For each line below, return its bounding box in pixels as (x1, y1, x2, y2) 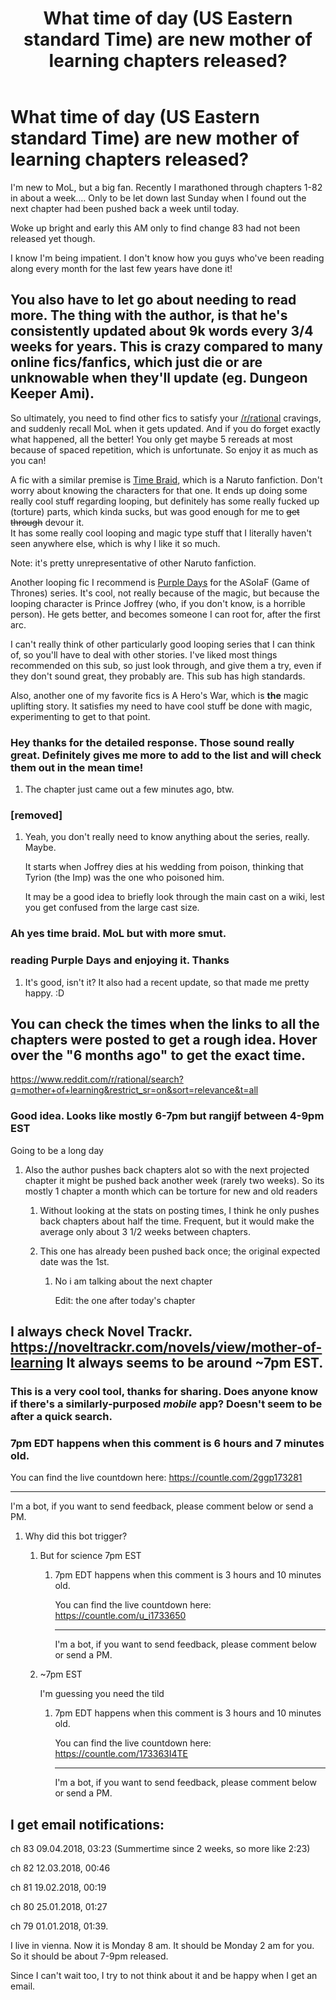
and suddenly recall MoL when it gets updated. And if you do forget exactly (10, 422, 321, 434)
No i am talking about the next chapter (54, 1275, 213, 1287)
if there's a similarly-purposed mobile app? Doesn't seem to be (10, 1397, 323, 1411)
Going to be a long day (10, 1144, 104, 1156)
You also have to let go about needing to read (10, 292, 297, 309)
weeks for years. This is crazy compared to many (10, 338, 323, 356)
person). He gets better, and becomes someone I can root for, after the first (10, 608, 321, 620)
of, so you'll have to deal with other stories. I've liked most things (10, 648, 278, 661)
